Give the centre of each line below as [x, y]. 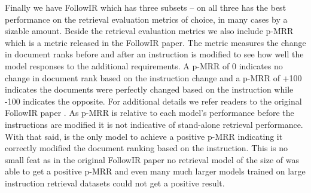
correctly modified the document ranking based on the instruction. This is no [146, 148]
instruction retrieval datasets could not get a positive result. [115, 183]
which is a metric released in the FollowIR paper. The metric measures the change [155, 42]
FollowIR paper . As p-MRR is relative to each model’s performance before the [150, 113]
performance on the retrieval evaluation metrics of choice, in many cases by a [146, 19]
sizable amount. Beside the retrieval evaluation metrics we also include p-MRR [149, 31]
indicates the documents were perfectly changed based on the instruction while [149, 89]
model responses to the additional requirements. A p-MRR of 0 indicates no [144, 65]
